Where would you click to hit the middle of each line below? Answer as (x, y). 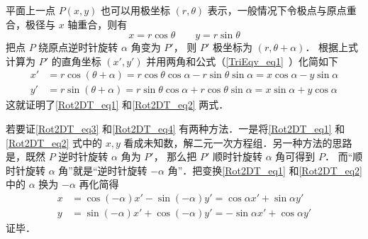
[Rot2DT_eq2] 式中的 (54, 142)
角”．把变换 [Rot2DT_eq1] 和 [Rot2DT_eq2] (265, 170)
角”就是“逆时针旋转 (103, 170)
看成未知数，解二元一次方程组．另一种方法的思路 (238, 142)
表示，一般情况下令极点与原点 (277, 10)
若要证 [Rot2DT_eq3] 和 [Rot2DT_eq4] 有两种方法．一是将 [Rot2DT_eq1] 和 (175, 129)
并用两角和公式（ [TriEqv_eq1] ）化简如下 (242, 61)
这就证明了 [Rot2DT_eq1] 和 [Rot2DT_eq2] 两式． (117, 105)
